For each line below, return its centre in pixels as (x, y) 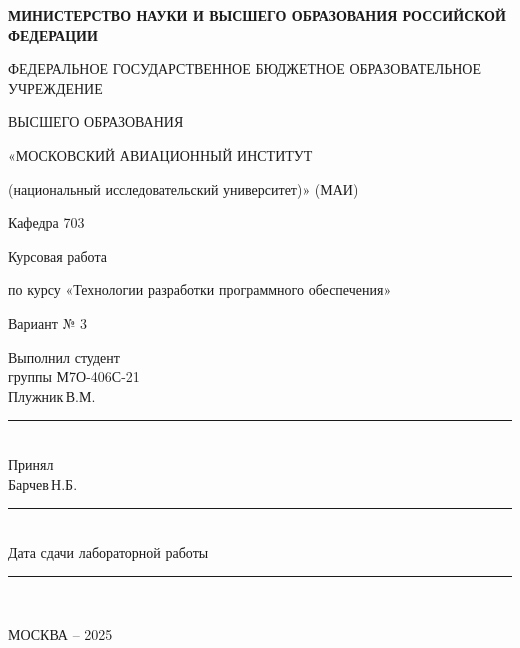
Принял (31, 463)
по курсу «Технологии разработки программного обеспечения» (200, 289)
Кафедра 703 (46, 222)
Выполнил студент (64, 356)
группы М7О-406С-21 (74, 376)
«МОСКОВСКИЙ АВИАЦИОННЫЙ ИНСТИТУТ (160, 154)
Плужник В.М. (52, 395)
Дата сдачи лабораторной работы (108, 551)
